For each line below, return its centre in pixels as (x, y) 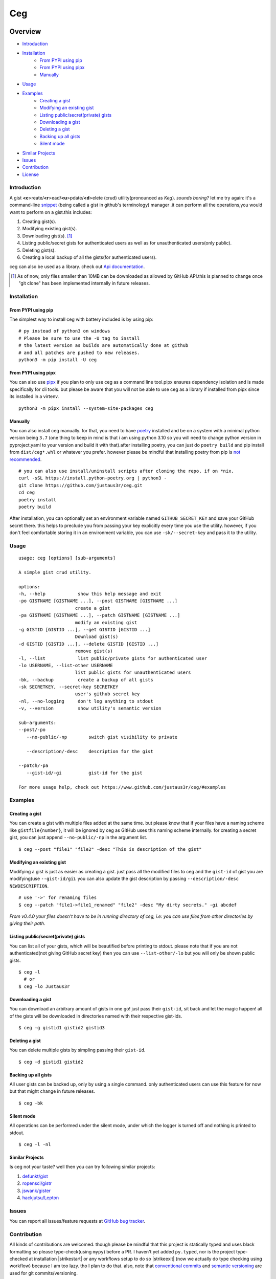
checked (19, 1259)
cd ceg (27, 493)
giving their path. (27, 923)
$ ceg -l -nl (35, 1144)
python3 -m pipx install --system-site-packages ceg (86, 408)
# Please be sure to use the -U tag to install (79, 338)
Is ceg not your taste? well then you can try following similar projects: (82, 1167)
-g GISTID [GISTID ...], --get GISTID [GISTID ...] (85, 630)
